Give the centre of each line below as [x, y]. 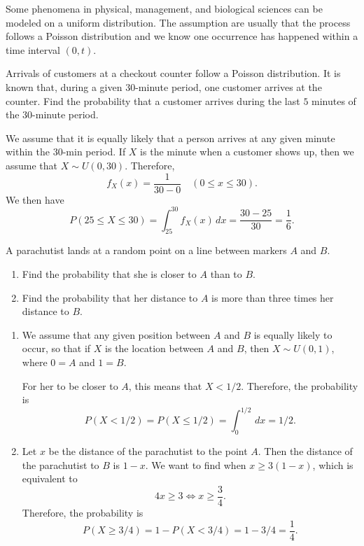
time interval [33, 49]
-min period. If [94, 152]
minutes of [334, 100]
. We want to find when [196, 464]
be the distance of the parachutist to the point [148, 451]
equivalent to [50, 478]
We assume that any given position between [116, 334]
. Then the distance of [305, 451]
